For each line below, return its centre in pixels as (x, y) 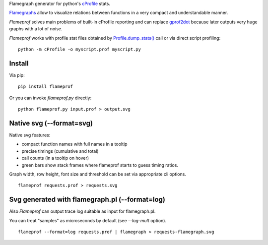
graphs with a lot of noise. (36, 29)
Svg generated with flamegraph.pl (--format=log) (87, 200)
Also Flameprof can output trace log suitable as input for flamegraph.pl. (82, 211)
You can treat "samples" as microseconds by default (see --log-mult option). (88, 220)
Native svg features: (30, 135)
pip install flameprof (46, 87)
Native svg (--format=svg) (51, 123)
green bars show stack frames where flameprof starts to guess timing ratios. (100, 165)
